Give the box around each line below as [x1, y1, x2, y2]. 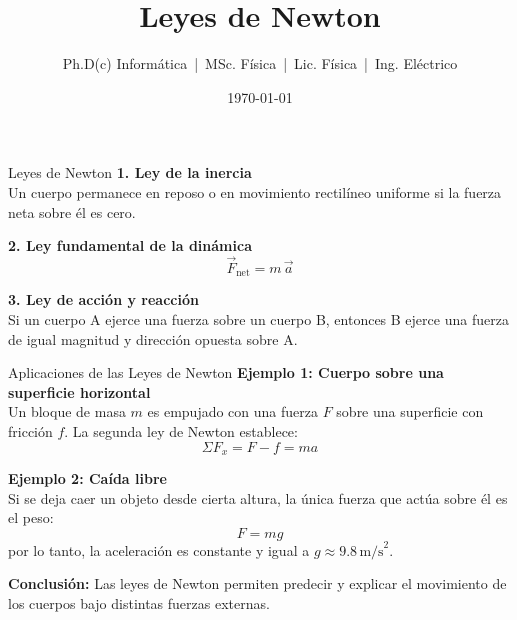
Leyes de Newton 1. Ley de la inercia [8, 162, 252, 183]
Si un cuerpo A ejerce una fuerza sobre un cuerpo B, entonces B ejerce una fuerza [8, 308, 509, 329]
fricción [8, 420, 53, 441]
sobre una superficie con [336, 401, 484, 422]
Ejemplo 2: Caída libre [8, 467, 167, 488]
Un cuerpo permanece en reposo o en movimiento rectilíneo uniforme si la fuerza [8, 181, 502, 202]
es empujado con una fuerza [147, 401, 318, 422]
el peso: [8, 507, 54, 528]
